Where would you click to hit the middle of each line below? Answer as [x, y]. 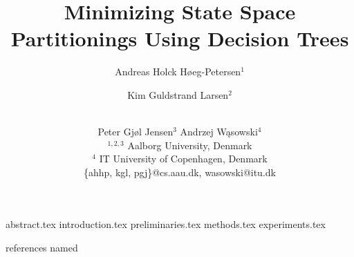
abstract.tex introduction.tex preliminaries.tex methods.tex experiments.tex [166, 224]
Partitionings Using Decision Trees [180, 38]
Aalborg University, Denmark [190, 145]
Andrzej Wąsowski [219, 132]
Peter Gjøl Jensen [136, 132]
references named [42, 248]
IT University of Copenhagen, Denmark [183, 159]
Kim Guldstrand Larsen [178, 94]
